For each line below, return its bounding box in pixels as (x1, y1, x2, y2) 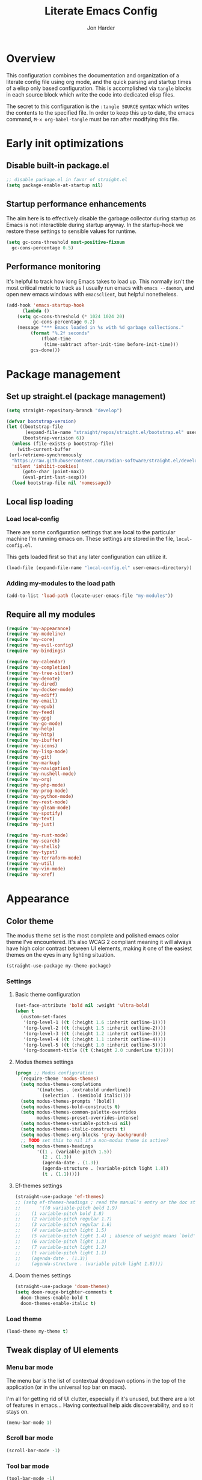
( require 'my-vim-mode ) (6, 866, 66, 872)
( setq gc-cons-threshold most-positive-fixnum (6, 240, 125, 246)
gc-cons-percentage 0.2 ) (32, 319, 96, 325)
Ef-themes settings (14, 1182, 63, 1189)
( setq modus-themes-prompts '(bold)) (20, 1098, 115, 1104)
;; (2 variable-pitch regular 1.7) (14, 1216, 112, 1222)
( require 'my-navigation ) (6, 765, 71, 771)
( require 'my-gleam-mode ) (6, 805, 71, 811)
